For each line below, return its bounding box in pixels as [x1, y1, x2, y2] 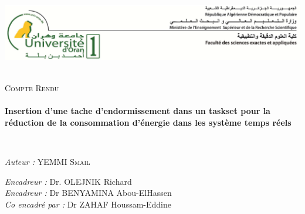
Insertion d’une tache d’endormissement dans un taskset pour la [5, 105, 270, 117]
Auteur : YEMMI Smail [5, 156, 90, 168]
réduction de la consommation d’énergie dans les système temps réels [5, 116, 292, 128]
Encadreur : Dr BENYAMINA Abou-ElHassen [5, 187, 172, 199]
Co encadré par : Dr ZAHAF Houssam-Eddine [5, 198, 171, 210]
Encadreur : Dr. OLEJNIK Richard [5, 175, 132, 187]
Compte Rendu [5, 82, 59, 94]
